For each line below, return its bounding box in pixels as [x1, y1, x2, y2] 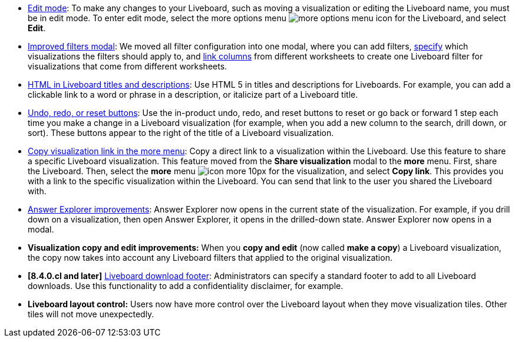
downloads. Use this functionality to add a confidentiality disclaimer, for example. [28, 281, 344, 291]
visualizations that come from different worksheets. [28, 61, 227, 71]
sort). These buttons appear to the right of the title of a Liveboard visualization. [28, 128, 334, 138]
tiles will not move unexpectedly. [28, 309, 154, 319]
